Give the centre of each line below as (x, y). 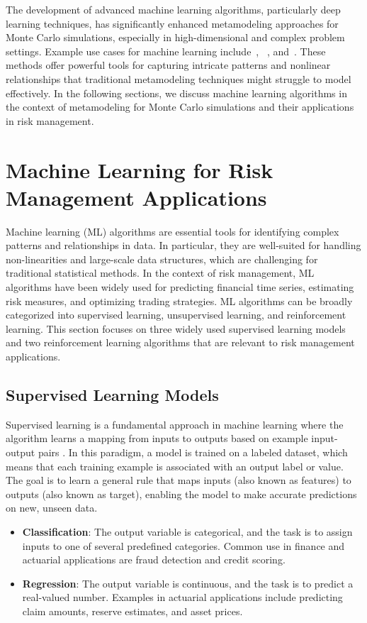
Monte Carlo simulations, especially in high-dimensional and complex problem (175, 37)
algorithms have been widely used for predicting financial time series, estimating (180, 287)
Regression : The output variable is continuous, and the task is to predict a (188, 583)
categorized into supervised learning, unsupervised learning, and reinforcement (176, 315)
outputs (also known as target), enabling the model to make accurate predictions (181, 494)
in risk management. (50, 120)
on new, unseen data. (52, 508)
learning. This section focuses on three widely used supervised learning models (176, 328)
